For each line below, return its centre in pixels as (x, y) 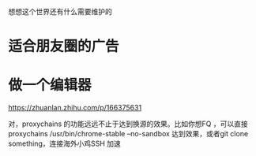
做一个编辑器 (50, 85)
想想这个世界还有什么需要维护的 (60, 11)
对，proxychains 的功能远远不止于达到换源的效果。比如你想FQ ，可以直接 (128, 124)
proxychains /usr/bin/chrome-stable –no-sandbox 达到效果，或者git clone (128, 134)
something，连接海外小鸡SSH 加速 (64, 143)
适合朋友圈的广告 (64, 46)
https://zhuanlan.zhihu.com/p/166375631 (75, 108)
